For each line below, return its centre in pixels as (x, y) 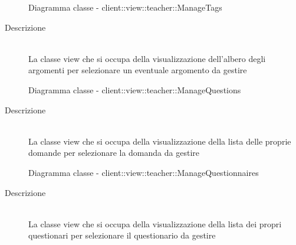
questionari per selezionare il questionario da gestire (122, 235)
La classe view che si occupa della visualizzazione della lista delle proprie (160, 141)
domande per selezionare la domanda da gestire (114, 153)
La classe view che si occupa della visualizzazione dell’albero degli (147, 58)
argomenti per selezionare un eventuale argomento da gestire (138, 70)
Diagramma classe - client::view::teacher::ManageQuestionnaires (144, 172)
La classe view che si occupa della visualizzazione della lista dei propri (155, 223)
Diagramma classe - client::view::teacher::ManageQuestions (135, 89)
